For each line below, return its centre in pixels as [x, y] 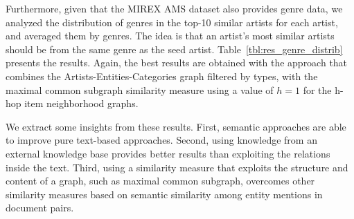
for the [317, 89]
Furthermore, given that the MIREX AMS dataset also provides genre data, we [174, 8]
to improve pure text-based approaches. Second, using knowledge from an [161, 140]
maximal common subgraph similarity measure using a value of [140, 89]
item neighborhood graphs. [81, 103]
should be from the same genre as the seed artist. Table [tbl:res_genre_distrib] [174, 49]
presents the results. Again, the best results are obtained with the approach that [177, 63]
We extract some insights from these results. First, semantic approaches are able [176, 126]
